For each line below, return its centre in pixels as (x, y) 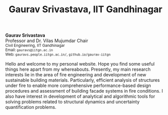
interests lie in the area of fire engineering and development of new (76, 75)
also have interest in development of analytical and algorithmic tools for (80, 96)
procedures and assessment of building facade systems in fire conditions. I (84, 91)
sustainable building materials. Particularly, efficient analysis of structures (83, 80)
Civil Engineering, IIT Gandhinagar (35, 46)
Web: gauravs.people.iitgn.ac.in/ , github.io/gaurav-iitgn (58, 54)
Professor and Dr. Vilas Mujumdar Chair (47, 41)
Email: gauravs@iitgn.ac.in (29, 50)
